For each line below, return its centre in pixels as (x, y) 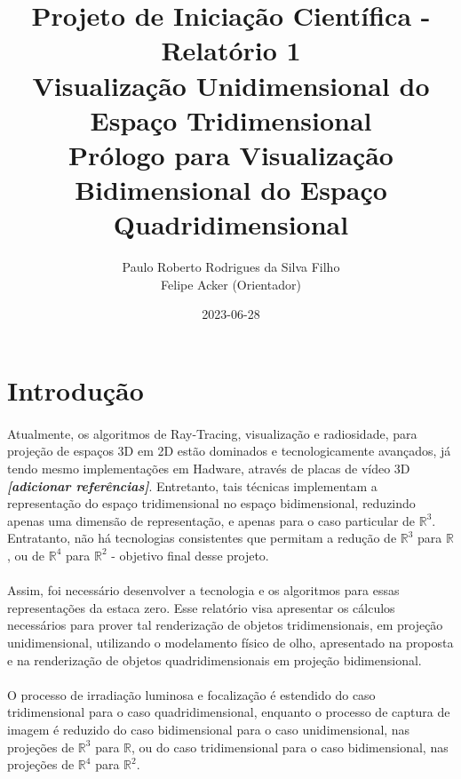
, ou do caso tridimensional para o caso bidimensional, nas (290, 747)
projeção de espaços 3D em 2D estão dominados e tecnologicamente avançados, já (229, 451)
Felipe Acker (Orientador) (231, 284)
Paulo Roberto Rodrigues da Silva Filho (231, 267)
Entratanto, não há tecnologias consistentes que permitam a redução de (202, 538)
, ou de (26, 555)
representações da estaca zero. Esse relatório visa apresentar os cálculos (201, 607)
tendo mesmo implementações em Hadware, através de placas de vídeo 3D (209, 468)
